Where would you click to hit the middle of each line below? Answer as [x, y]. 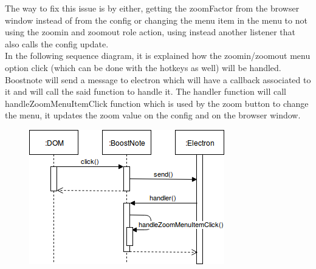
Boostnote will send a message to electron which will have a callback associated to [158, 79]
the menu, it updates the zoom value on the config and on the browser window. [153, 115]
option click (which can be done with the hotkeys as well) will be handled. [143, 67]
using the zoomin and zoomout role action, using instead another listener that [150, 32]
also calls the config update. [57, 43]
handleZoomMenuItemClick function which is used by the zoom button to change [157, 103]
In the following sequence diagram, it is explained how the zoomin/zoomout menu [158, 56]
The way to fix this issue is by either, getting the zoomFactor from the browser [152, 8]
